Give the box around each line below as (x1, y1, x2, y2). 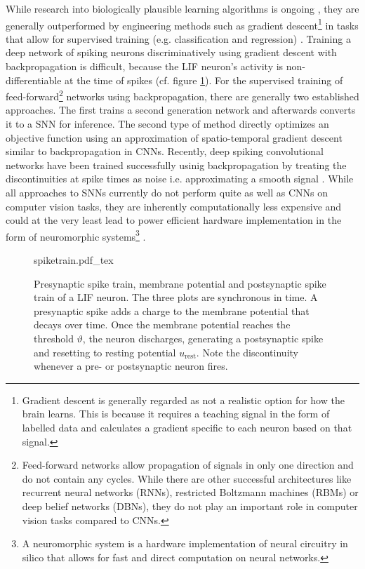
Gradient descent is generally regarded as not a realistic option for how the (22, 392, 345, 407)
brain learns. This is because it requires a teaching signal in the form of (22, 406, 330, 421)
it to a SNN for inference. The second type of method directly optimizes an (6, 116, 329, 131)
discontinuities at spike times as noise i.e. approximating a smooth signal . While (6, 171, 354, 186)
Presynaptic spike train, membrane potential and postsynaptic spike (34, 276, 326, 290)
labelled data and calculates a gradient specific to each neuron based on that (22, 420, 352, 434)
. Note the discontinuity (196, 344, 298, 359)
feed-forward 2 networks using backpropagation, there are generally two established (6, 87, 359, 103)
